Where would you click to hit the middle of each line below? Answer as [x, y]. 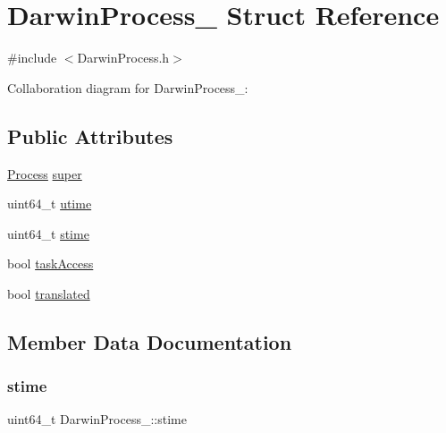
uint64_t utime [50, 204]
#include [32, 58]
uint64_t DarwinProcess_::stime [97, 419]
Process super [45, 173]
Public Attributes [90, 136]
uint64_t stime [48, 233]
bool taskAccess [50, 263]
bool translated [49, 293]
